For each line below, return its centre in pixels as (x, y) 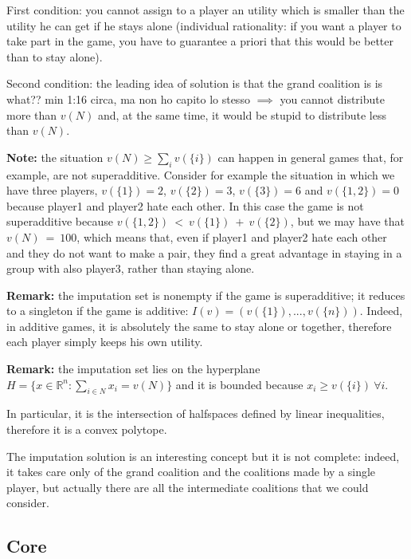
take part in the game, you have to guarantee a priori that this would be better (200, 41)
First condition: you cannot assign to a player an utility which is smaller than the (205, 10)
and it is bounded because (239, 384)
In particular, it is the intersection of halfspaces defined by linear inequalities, (196, 413)
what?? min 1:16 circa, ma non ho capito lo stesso (128, 98)
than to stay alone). (55, 56)
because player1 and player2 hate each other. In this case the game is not (185, 205)
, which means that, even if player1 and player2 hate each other (232, 236)
